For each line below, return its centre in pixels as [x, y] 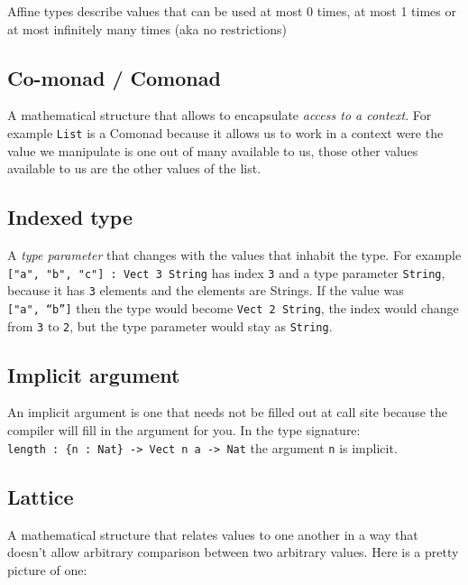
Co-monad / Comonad [114, 77]
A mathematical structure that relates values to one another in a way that [213, 534]
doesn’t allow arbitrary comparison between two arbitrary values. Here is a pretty [233, 552]
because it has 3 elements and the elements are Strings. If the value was [206, 290]
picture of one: [47, 569]
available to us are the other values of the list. [134, 168]
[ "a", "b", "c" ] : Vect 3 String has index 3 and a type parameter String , [226, 272]
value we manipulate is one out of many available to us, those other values [213, 150]
